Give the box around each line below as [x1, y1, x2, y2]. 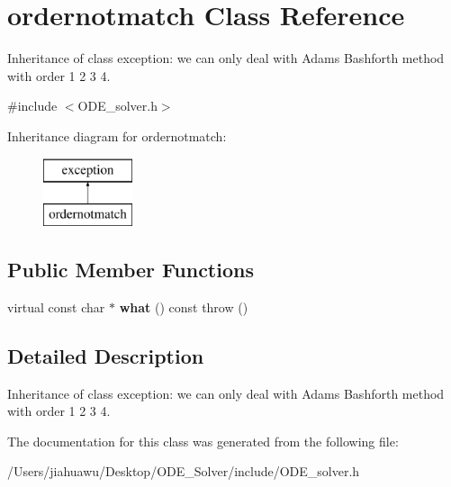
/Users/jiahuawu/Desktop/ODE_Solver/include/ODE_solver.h [7, 462, 360, 481]
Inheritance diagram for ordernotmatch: [7, 126, 227, 145]
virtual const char [7, 297, 105, 316]
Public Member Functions [7, 256, 254, 284]
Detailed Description [7, 341, 204, 369]
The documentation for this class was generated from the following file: [7, 431, 399, 450]
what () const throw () [119, 297, 248, 316]
